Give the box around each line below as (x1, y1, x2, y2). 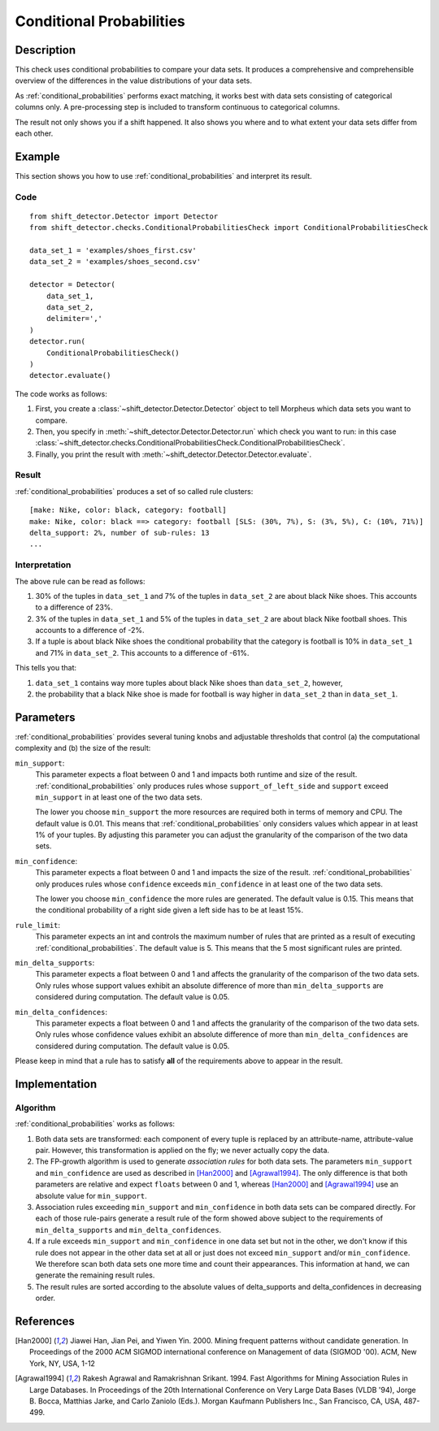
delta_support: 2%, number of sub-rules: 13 (29, 528, 211, 537)
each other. (15, 128, 54, 138)
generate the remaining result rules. (35, 1270, 155, 1280)
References (15, 1314, 75, 1328)
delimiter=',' (46, 314, 103, 323)
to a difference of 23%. (35, 602, 114, 613)
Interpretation (15, 559, 72, 570)
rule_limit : (15, 920, 61, 930)
